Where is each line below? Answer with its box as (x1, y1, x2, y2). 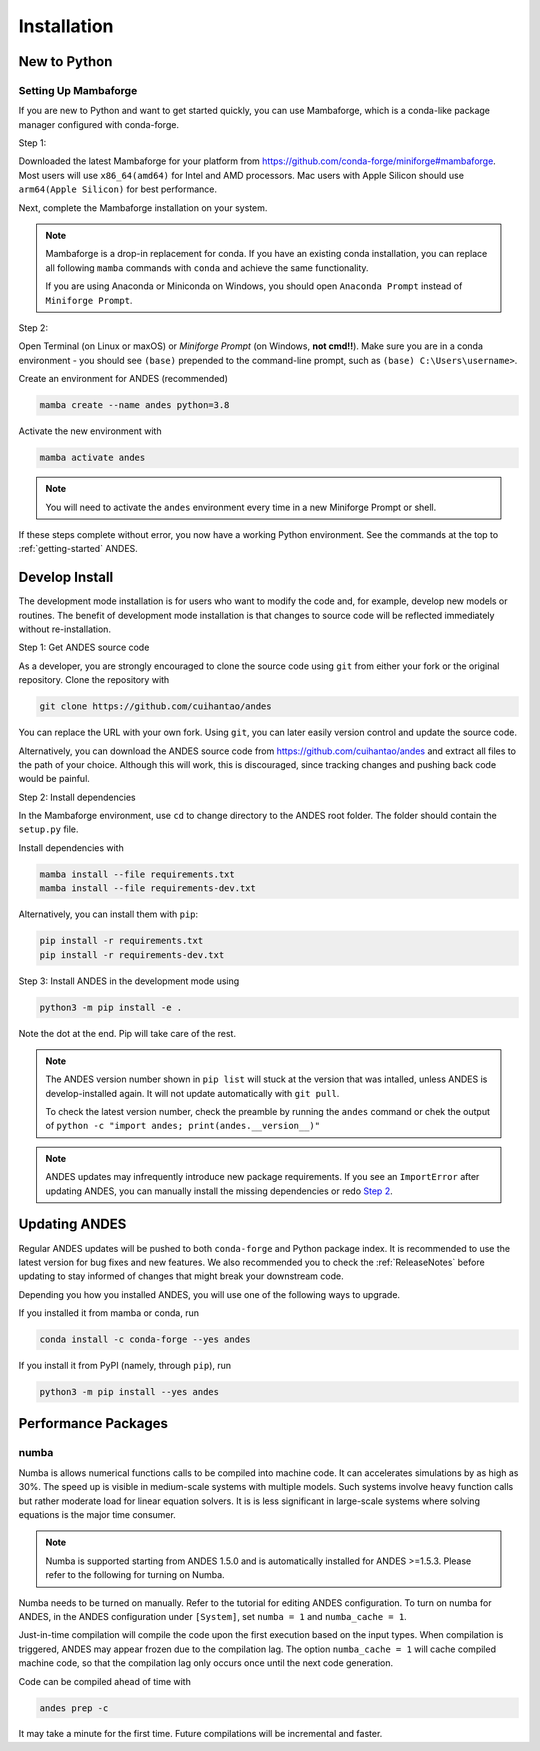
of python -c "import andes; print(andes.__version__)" (45, 1120, 320, 1132)
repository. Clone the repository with (18, 674, 170, 686)
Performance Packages (18, 1415, 169, 1432)
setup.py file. (18, 823, 79, 835)
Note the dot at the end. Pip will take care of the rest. (18, 1027, 237, 1039)
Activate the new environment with (18, 425, 162, 437)
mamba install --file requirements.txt (39, 868, 235, 880)
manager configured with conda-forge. (18, 118, 180, 130)
